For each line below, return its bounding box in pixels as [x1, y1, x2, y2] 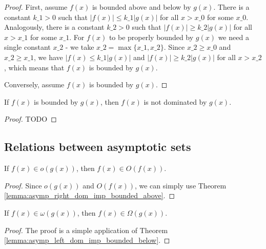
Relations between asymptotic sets [4, 139, 191, 155]
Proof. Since [4, 180, 42, 190]
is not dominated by [144, 96, 207, 107]
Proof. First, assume [4, 2, 68, 12]
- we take [65, 42, 94, 52]
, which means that [4, 62, 65, 72]
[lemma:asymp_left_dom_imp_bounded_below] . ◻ [4, 235, 170, 245]
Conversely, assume [4, 79, 65, 90]
